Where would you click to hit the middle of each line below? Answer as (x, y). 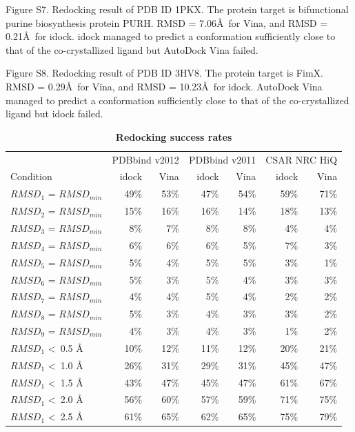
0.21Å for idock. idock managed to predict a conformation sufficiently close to (171, 36)
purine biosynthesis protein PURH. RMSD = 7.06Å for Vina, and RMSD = (167, 22)
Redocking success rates (174, 136)
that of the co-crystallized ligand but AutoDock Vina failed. (132, 49)
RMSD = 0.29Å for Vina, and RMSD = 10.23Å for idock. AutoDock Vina (164, 86)
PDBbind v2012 (145, 159)
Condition (31, 176)
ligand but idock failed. (54, 114)
